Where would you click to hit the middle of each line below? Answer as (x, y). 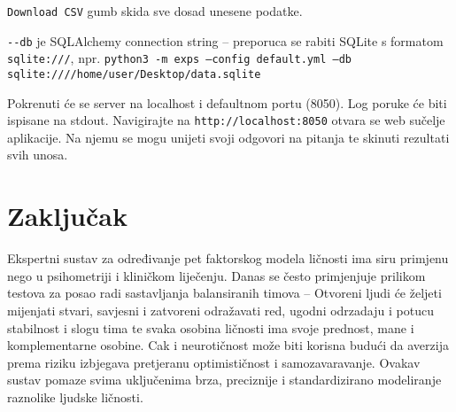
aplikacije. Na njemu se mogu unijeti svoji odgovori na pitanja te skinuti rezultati (228, 137)
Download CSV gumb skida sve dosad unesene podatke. (155, 11)
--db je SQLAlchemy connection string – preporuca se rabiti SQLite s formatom (225, 40)
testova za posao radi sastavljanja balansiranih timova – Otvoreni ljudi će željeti (224, 293)
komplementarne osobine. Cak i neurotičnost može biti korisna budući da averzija (228, 345)
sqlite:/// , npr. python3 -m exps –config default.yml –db (179, 58)
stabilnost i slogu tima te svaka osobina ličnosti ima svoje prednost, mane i (211, 327)
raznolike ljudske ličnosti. (75, 396)
